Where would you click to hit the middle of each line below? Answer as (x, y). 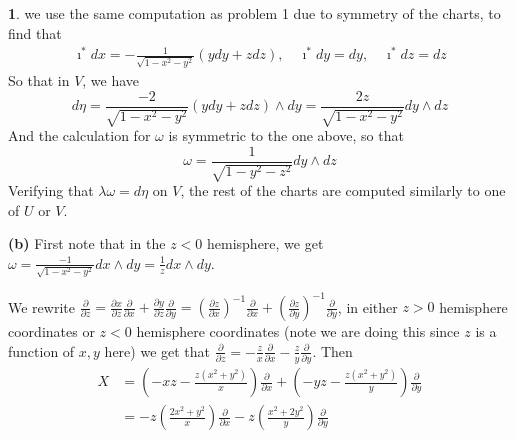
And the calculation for (79, 135)
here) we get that (157, 350)
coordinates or (51, 331)
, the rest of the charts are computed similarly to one (343, 190)
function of (41, 350)
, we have (111, 80)
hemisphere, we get (265, 243)
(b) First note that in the (87, 243)
